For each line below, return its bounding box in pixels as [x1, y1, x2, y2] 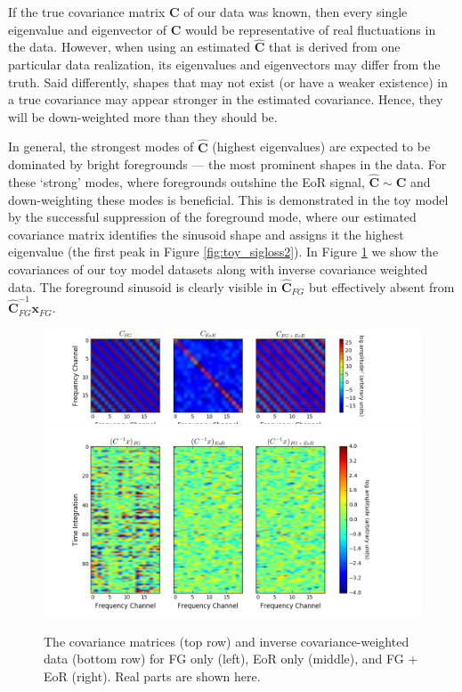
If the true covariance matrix [8, 3, 166, 20]
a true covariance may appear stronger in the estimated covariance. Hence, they [8, 90, 443, 109]
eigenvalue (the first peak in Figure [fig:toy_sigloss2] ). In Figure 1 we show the [8, 242, 439, 261]
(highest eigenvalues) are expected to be [212, 137, 431, 156]
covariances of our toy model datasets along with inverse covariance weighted [8, 259, 428, 278]
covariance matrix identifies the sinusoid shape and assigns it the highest [8, 224, 404, 243]
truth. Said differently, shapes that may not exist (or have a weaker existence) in [8, 72, 448, 91]
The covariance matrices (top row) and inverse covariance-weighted [44, 631, 409, 650]
